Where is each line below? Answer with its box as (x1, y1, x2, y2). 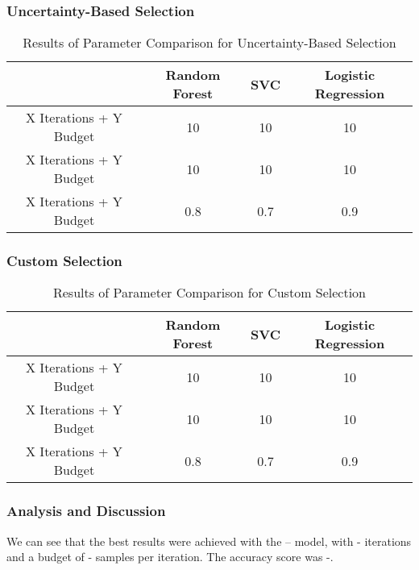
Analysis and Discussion (6, 501, 166, 521)
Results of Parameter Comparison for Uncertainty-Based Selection (23, 33, 396, 52)
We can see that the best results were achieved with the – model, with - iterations (6, 532, 412, 549)
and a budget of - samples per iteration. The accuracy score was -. (6, 548, 334, 565)
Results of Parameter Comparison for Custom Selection (52, 283, 367, 302)
